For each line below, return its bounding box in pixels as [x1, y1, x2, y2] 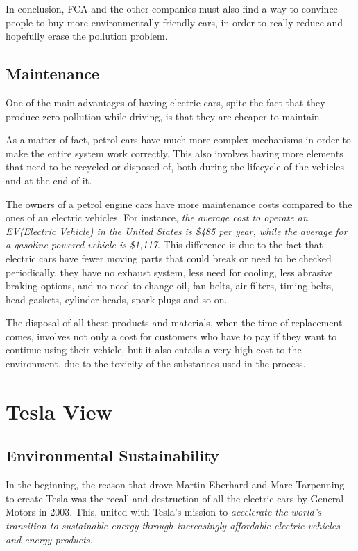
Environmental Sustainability [6, 445, 219, 466]
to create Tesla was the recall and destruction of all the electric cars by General [6, 490, 344, 505]
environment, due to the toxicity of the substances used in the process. [6, 356, 306, 371]
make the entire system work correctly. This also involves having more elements [6, 145, 343, 160]
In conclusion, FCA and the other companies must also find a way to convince [6, 1, 338, 15]
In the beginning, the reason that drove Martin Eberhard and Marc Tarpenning [6, 477, 345, 492]
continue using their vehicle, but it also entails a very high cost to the [6, 342, 302, 357]
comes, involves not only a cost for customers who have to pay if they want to [6, 328, 337, 343]
